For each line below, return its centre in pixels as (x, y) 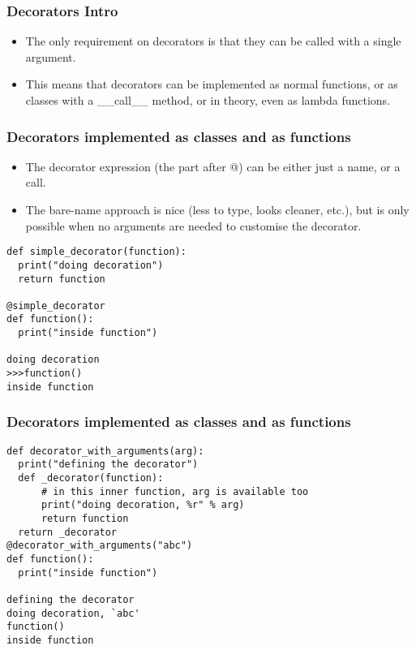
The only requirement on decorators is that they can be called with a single (213, 41)
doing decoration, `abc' (73, 613)
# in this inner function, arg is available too (175, 491)
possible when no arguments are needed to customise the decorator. (193, 225)
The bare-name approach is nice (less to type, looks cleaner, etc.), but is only (217, 209)
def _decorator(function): (91, 478)
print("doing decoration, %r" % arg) (143, 505)
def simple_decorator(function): (96, 252)
